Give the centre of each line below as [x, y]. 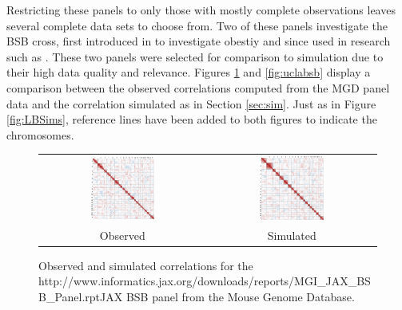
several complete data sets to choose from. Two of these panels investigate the [197, 25]
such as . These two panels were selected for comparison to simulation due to [195, 56]
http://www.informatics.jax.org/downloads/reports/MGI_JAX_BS [205, 281]
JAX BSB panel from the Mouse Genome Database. [227, 296]
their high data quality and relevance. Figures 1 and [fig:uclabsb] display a [189, 72]
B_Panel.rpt [70, 296]
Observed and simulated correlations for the [146, 265]
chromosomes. [40, 134]
